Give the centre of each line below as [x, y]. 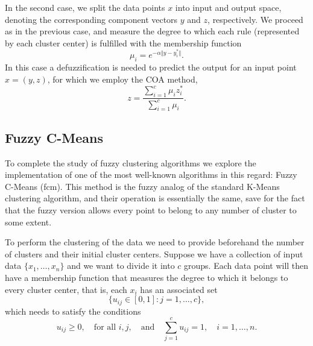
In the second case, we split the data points [85, 7]
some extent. [28, 222]
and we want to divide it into [121, 266]
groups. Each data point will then [246, 266]
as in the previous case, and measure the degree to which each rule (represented [152, 31]
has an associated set [179, 289]
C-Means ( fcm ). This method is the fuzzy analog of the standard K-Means [142, 186]
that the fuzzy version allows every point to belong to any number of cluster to [151, 209]
